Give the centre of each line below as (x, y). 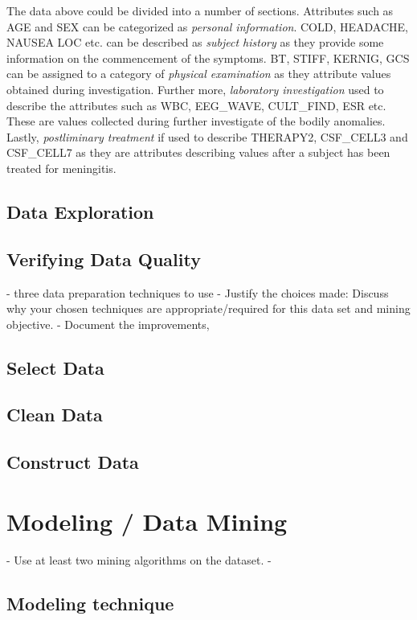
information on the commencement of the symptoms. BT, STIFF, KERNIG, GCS (208, 57)
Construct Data (73, 462)
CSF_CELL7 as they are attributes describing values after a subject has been (198, 152)
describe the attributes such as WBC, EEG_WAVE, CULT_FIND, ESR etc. (196, 105)
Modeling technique (90, 603)
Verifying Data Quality (104, 259)
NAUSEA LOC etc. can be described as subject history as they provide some (195, 42)
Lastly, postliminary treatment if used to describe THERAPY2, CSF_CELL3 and (207, 136)
